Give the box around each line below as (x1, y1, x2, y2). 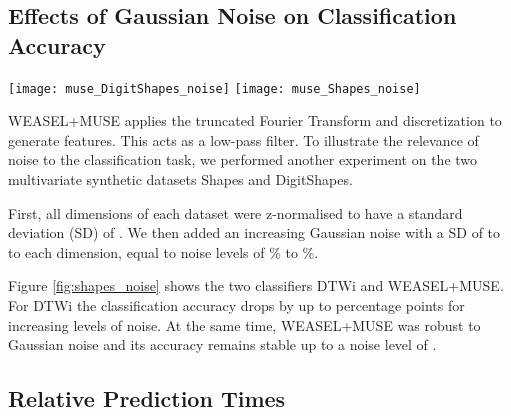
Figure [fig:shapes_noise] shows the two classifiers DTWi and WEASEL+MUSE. (8, 275, 504, 296)
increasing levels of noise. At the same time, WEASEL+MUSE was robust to (8, 314, 481, 335)
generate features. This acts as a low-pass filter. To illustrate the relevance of (8, 129, 479, 150)
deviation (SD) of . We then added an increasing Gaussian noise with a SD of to (8, 222, 501, 243)
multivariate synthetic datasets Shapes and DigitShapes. (8, 169, 353, 190)
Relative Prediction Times (8, 383, 286, 414)
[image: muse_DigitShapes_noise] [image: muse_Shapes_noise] (8, 81, 421, 96)
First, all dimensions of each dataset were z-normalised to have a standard (8, 202, 463, 223)
